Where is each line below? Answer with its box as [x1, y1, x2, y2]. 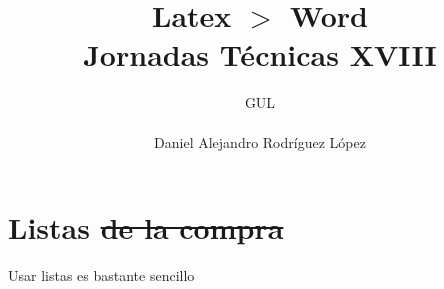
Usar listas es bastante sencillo [8, 265, 195, 286]
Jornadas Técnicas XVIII [83, 34, 437, 75]
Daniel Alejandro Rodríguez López [154, 131, 366, 152]
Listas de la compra [8, 207, 284, 248]
